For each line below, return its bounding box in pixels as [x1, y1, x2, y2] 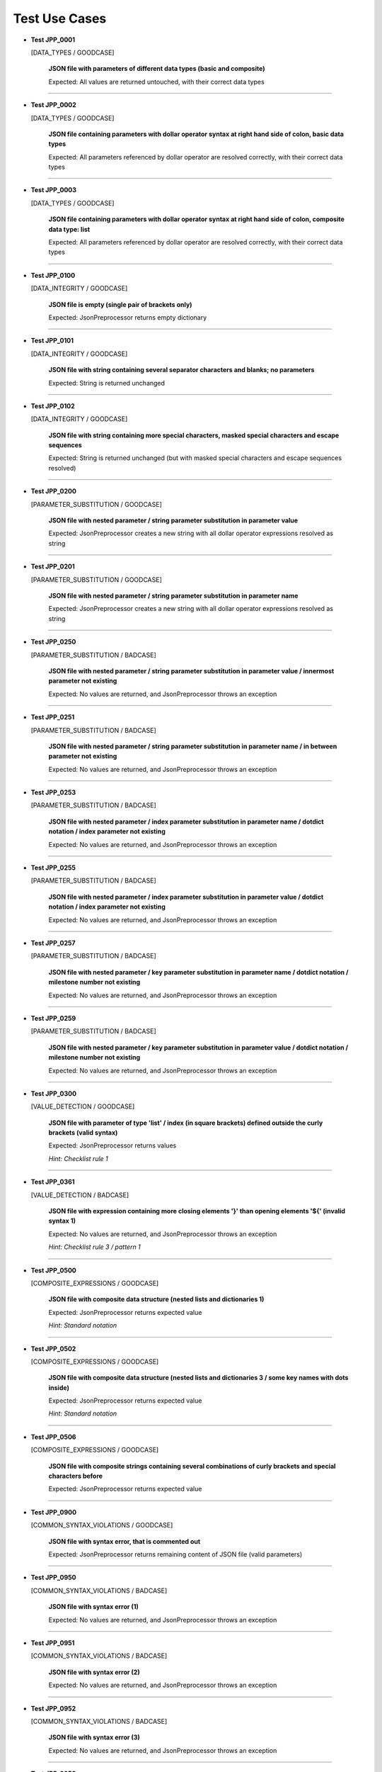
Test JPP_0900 [30, 1508, 77, 1516]
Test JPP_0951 [30, 1638, 75, 1647]
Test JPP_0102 [30, 401, 75, 410]
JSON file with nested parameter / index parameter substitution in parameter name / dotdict [48, 817, 325, 826]
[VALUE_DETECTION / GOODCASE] [30, 1102, 135, 1111]
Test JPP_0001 [30, 35, 76, 44]
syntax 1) [48, 1216, 76, 1226]
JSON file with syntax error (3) [48, 1733, 141, 1742]
